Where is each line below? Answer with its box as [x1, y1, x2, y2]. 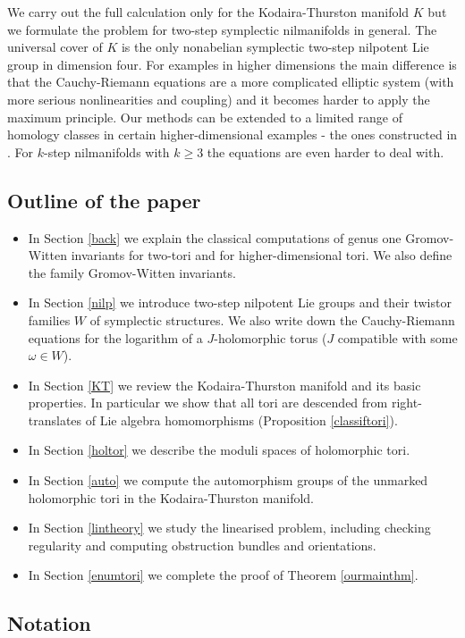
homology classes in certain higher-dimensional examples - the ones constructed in [7, 125, 458, 144]
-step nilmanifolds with [43, 142, 170, 161]
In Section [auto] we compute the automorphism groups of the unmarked [28, 471, 428, 490]
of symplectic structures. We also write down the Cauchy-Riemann [89, 310, 455, 329]
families [28, 310, 71, 329]
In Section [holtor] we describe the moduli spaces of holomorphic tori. [28, 441, 410, 459]
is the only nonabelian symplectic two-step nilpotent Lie [121, 38, 429, 56]
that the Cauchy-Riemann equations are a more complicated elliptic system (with [7, 72, 454, 91]
